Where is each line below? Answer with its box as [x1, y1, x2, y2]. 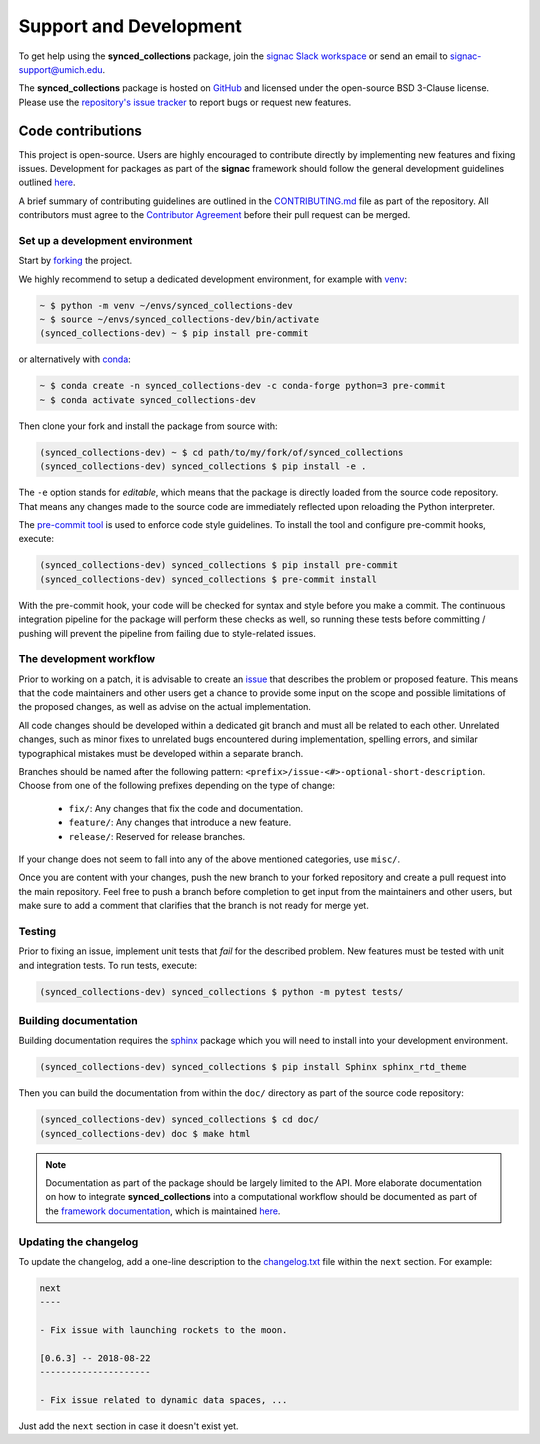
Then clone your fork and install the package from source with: [18, 420, 279, 432]
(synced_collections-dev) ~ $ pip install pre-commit [39, 328, 309, 339]
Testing [18, 924, 57, 938]
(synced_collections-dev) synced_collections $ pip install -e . [39, 461, 367, 472]
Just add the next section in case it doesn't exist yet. [18, 1420, 239, 1432]
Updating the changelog [18, 1235, 139, 1249]
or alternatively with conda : [18, 353, 132, 365]
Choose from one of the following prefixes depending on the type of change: [18, 780, 335, 792]
